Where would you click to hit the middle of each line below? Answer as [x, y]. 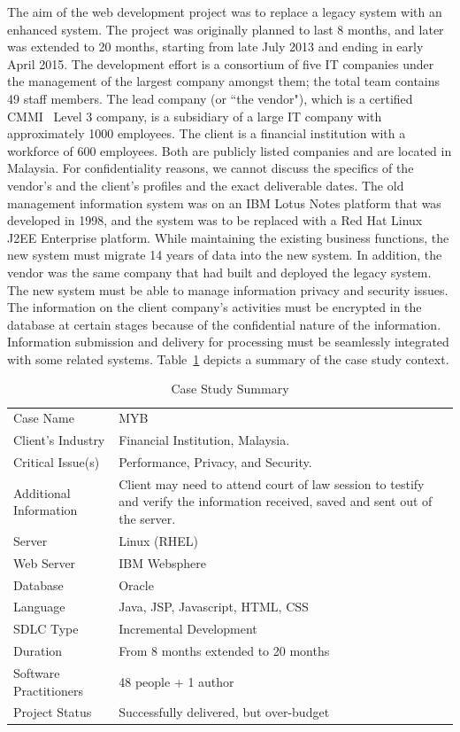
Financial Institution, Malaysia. [204, 440]
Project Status [53, 712]
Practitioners [48, 690]
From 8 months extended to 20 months [224, 651]
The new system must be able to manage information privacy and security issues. [228, 289]
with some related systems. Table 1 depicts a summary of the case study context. [228, 358]
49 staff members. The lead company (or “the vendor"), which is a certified [210, 98]
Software [37, 672]
